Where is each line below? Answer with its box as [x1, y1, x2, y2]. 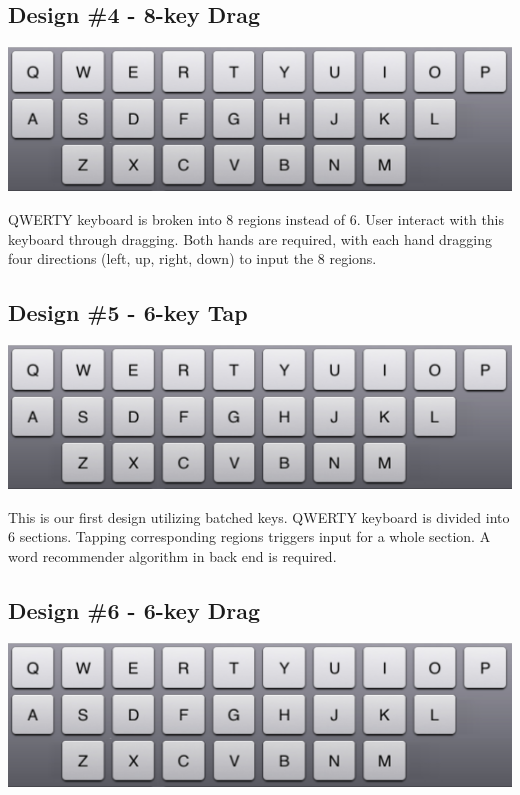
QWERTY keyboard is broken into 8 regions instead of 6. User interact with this [8, 209, 505, 229]
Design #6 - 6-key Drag [8, 594, 261, 625]
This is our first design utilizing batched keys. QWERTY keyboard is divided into [8, 506, 510, 527]
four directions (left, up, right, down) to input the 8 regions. [8, 248, 377, 269]
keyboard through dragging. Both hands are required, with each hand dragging [8, 228, 493, 249]
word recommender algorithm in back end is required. [8, 545, 337, 566]
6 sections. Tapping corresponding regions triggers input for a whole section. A [8, 526, 491, 547]
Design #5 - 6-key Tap [8, 297, 248, 328]
